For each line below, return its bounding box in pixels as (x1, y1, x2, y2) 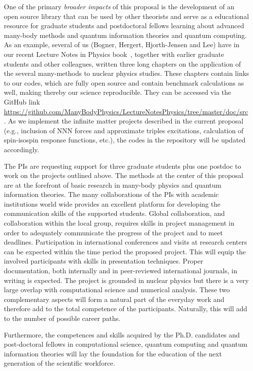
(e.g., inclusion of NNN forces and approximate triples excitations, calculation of (4, 125, 244, 135)
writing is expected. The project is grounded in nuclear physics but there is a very (4, 275, 249, 285)
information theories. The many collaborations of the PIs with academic (4, 189, 219, 199)
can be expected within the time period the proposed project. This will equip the (4, 246, 246, 256)
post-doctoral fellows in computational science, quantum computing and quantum (4, 339, 248, 349)
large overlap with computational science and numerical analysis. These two (4, 284, 230, 295)
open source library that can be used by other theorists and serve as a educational (4, 11, 249, 21)
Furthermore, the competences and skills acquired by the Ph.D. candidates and (4, 329, 240, 339)
